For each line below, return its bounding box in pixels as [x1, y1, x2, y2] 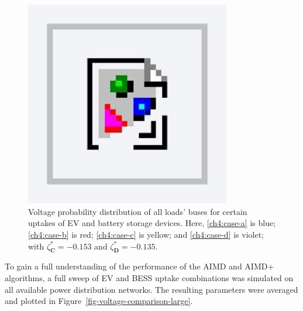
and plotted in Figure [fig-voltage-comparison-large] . [5, 295, 193, 307]
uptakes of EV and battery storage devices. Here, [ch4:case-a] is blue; [28, 217, 276, 229]
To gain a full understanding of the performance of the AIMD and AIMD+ [5, 260, 274, 272]
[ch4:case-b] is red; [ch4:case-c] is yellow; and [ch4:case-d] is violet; [28, 228, 264, 240]
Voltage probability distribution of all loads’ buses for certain [28, 205, 247, 217]
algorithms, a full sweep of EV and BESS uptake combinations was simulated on [5, 271, 294, 283]
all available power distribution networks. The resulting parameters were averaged [5, 283, 298, 295]
